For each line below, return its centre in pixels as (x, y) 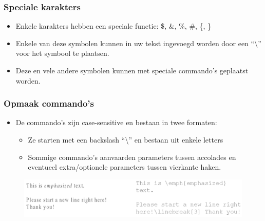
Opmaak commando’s (49, 103)
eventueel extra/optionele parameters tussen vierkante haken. (125, 167)
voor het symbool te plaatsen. (62, 53)
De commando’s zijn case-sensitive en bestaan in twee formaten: (116, 122)
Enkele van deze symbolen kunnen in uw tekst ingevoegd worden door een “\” (138, 43)
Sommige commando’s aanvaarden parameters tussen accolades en (132, 157)
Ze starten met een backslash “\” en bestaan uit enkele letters (126, 139)
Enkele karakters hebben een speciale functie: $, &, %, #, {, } (113, 26)
